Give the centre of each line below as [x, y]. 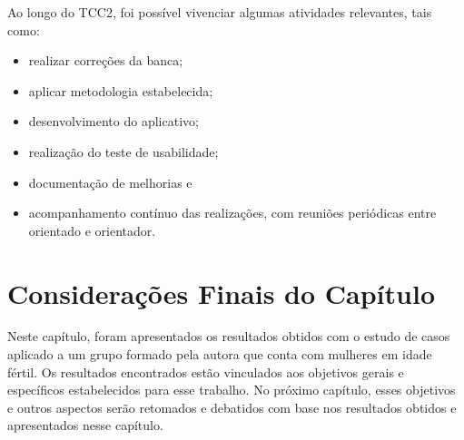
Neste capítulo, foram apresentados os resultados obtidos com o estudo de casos [229, 336]
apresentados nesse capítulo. [85, 425]
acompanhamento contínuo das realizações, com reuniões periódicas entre [232, 213]
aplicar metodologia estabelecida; [121, 90]
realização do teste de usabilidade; [123, 151]
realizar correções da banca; [106, 60]
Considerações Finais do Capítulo [221, 293]
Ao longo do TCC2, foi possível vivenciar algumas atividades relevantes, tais [220, 12]
